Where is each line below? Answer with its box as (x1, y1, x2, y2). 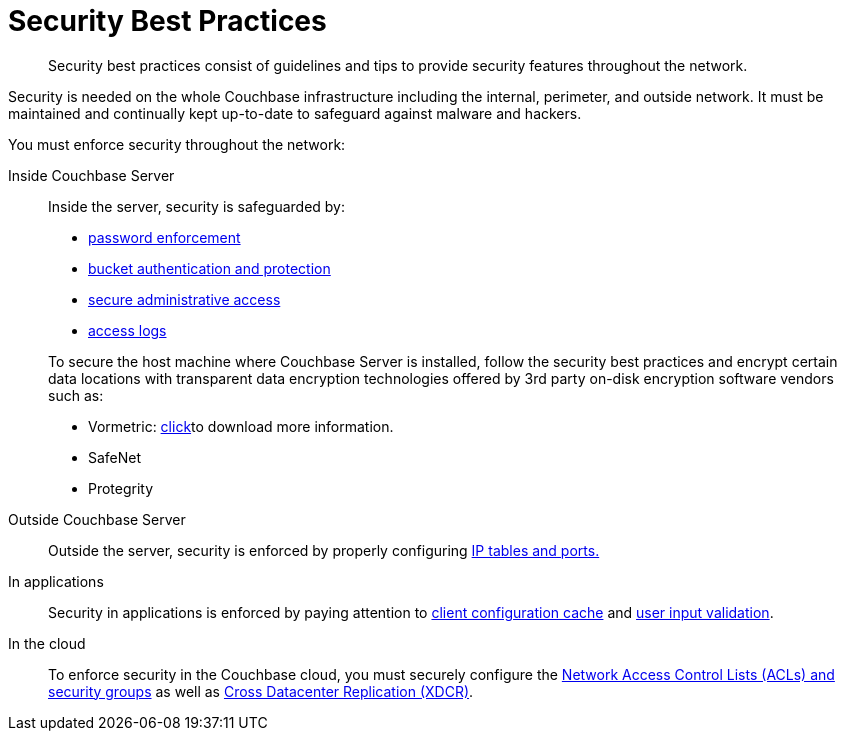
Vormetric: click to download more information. (88, 417, 394, 435)
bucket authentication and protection (88, 259, 331, 277)
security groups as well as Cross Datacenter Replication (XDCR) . (48, 682, 474, 700)
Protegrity (88, 479, 154, 497)
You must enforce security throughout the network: (8, 135, 346, 153)
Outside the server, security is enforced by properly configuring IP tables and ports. (48, 541, 600, 559)
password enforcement (88, 228, 241, 246)
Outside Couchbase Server (8, 510, 186, 528)
